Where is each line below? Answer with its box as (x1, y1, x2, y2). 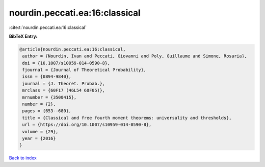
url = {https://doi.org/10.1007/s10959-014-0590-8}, (22, 122, 152, 127)
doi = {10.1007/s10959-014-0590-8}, (22, 60, 110, 66)
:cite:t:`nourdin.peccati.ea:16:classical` (9, 24, 87, 30)
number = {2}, (22, 101, 56, 107)
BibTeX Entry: (9, 33, 38, 39)
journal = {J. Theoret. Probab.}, (22, 81, 105, 86)
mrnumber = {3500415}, (22, 95, 77, 100)
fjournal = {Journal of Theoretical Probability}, (22, 67, 147, 73)
